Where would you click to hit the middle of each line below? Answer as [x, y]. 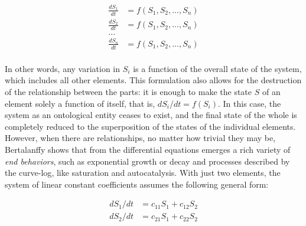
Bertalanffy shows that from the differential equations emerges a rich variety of [148, 149]
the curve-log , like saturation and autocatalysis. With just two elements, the [143, 173]
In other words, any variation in [63, 68]
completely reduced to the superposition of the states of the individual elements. [150, 126]
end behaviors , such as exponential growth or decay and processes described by [147, 161]
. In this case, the [250, 103]
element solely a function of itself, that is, [80, 103]
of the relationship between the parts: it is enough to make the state [128, 91]
